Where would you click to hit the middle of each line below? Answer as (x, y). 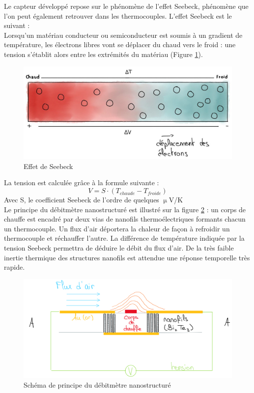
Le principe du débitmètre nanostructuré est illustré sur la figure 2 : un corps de (125, 209)
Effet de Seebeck (48, 166)
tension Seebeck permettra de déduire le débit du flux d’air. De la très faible (119, 248)
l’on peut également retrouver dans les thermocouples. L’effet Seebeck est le (118, 15)
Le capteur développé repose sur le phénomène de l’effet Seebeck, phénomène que (126, 6)
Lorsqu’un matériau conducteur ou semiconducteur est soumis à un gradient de (123, 35)
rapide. (14, 267)
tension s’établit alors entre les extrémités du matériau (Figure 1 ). (103, 54)
